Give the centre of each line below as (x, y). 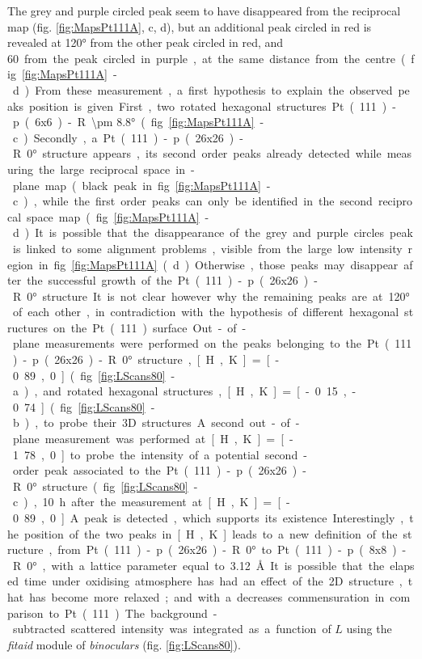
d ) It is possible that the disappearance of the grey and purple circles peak (213, 232)
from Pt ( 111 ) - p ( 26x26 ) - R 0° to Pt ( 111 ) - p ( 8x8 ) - (232, 549)
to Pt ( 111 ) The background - (133, 613)
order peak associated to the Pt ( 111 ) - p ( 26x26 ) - (159, 470)
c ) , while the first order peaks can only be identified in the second (192, 201)
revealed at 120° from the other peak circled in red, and (146, 42)
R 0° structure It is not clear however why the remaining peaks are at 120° (211, 296)
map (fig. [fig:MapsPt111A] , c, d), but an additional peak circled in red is (190, 26)
